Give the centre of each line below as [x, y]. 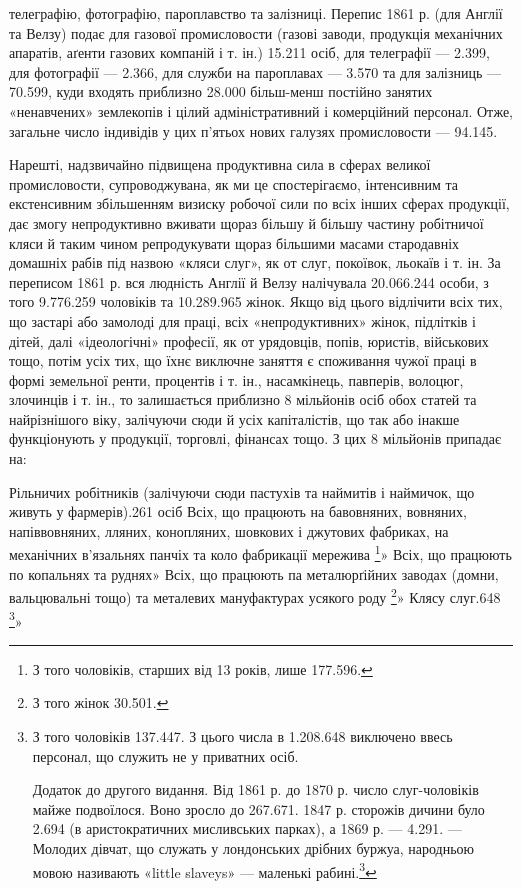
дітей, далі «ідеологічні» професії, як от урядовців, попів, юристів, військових [249, 340]
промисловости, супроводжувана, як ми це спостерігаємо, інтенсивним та [234, 183]
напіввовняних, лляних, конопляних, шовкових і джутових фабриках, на [229, 530]
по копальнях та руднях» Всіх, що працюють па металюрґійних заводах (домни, [254, 573]
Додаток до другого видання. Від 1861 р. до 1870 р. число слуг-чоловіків [255, 789]
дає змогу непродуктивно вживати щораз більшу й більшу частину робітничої [246, 222]
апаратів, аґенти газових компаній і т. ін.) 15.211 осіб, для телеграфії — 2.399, [249, 52]
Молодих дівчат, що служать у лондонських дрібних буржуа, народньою [253, 847]
